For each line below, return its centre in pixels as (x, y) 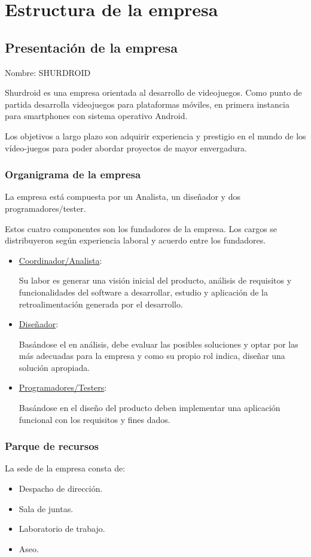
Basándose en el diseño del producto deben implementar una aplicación (150, 408)
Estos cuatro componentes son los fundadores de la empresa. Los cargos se (141, 228)
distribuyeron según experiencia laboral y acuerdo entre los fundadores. (135, 240)
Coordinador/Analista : (60, 260)
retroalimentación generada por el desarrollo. (101, 304)
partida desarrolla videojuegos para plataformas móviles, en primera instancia (147, 104)
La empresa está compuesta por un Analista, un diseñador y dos (123, 197)
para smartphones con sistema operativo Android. (96, 116)
